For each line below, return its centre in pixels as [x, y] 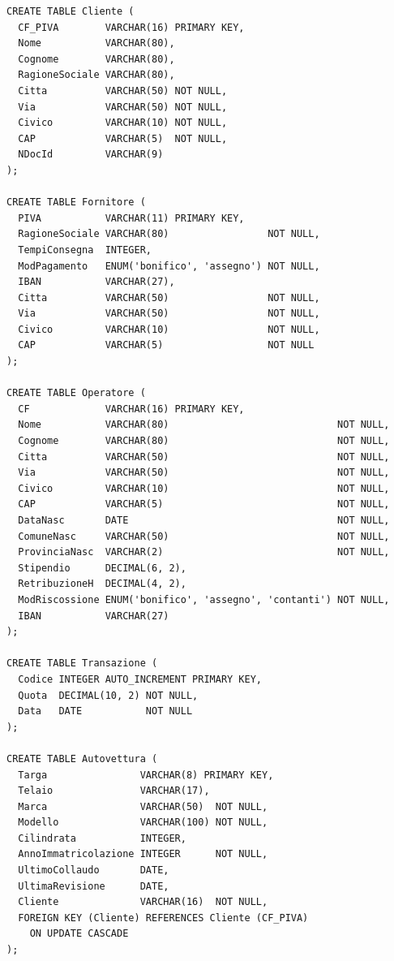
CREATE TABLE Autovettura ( [82, 758]
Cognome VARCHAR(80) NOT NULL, [204, 441]
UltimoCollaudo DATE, [94, 871]
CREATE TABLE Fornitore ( [76, 203]
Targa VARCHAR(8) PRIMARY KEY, [146, 775]
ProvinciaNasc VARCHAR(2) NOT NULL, [204, 552]
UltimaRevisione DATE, [94, 886]
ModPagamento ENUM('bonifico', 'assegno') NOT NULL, [169, 266]
